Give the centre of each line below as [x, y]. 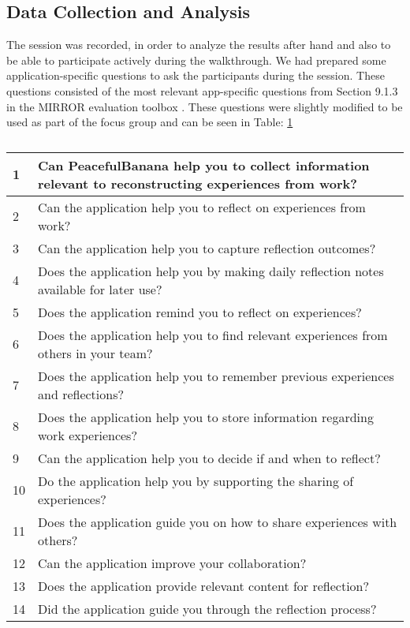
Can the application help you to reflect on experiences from [202, 207]
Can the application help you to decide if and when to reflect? [209, 458]
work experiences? [88, 435]
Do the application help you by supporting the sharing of [196, 480]
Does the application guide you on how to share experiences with [218, 521]
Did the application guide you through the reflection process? [207, 608]
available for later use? [100, 289]
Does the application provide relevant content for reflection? [204, 585]
